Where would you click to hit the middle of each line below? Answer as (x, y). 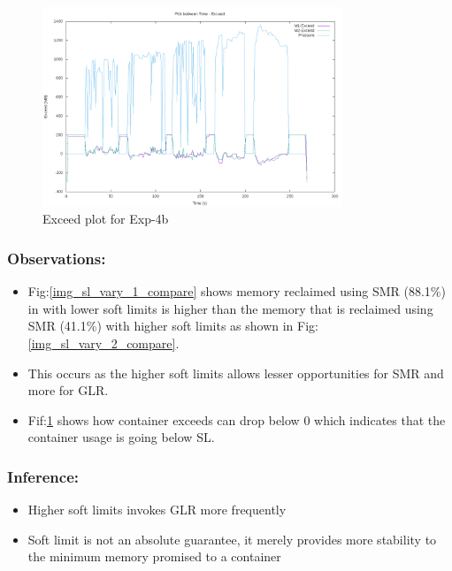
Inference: (43, 476)
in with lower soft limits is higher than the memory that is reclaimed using (230, 308)
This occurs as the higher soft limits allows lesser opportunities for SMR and (236, 373)
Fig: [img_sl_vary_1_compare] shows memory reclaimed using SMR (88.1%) (237, 291)
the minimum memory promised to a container (154, 556)
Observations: (57, 258)
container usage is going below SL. (121, 437)
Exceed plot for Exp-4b (106, 219)
